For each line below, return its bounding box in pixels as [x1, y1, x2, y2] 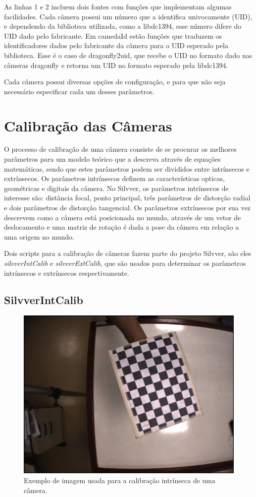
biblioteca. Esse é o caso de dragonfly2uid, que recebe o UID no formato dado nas [4, 50, 253, 60]
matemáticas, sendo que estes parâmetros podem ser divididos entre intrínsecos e [4, 163, 250, 174]
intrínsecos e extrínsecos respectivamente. [4, 267, 129, 278]
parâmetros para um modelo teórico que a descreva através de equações [4, 154, 221, 164]
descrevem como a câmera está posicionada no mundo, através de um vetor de [4, 212, 241, 222]
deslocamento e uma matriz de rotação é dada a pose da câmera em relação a [4, 222, 239, 232]
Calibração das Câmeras [4, 115, 172, 135]
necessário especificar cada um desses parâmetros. [4, 86, 154, 96]
